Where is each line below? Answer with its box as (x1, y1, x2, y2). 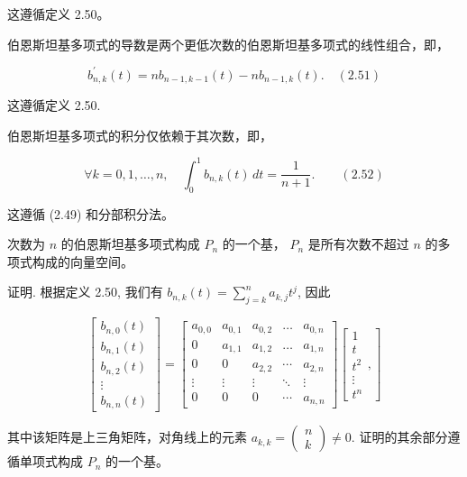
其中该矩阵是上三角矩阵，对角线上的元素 (7, 427, 247, 446)
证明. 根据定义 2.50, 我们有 (7, 282, 163, 301)
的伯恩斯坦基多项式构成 (60, 234, 200, 253)
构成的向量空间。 (32, 252, 133, 271)
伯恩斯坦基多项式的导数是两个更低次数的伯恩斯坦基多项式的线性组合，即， (7, 34, 449, 53)
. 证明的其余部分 (351, 427, 448, 446)
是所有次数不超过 (307, 234, 409, 253)
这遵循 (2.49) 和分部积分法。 (7, 204, 175, 223)
